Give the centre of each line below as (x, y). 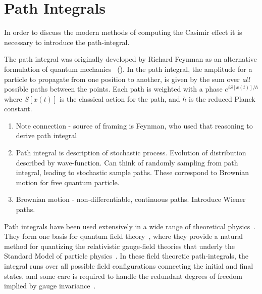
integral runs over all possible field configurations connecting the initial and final (129, 266)
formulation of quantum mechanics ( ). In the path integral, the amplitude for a (128, 69)
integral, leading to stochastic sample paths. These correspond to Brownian (133, 172)
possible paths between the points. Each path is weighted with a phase (113, 89)
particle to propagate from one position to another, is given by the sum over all (127, 79)
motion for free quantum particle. (68, 182)
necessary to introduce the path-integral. (67, 42)
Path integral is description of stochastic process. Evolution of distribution (131, 153)
